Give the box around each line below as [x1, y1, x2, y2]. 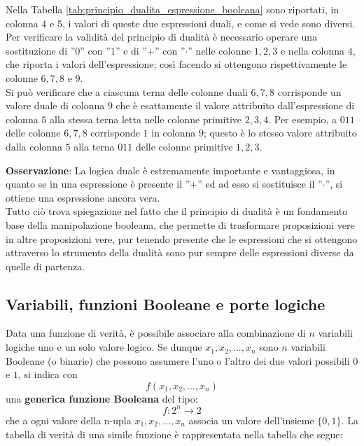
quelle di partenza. [6, 258, 85, 273]
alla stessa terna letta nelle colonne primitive [50, 111, 242, 126]
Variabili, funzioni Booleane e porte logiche [6, 293, 325, 314]
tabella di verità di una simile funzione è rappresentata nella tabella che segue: [6, 426, 343, 441]
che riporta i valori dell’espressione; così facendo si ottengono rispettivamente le [6, 57, 347, 71]
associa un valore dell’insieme [188, 412, 314, 427]
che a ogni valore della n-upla [6, 412, 132, 427]
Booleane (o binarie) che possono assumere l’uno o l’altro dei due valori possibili [6, 353, 350, 368]
